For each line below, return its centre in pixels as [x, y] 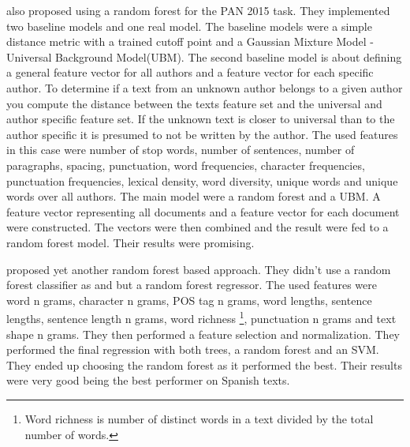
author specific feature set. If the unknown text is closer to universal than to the [201, 119]
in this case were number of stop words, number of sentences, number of [181, 150]
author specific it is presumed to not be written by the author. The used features [202, 134]
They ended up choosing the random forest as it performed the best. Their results [204, 364]
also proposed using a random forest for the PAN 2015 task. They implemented [198, 10]
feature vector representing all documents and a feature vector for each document [203, 211]
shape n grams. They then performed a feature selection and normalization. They [203, 334]
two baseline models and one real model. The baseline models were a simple [189, 26]
